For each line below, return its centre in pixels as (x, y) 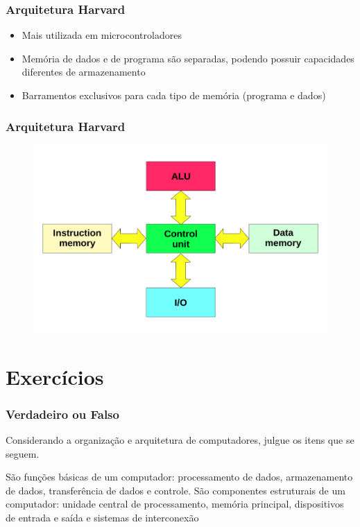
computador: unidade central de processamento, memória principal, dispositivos (175, 504)
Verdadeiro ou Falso (62, 414)
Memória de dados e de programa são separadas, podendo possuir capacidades (188, 58)
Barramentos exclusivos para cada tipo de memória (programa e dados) (174, 95)
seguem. (23, 453)
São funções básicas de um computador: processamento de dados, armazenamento (179, 477)
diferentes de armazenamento (84, 72)
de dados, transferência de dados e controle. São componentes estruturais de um (175, 490)
